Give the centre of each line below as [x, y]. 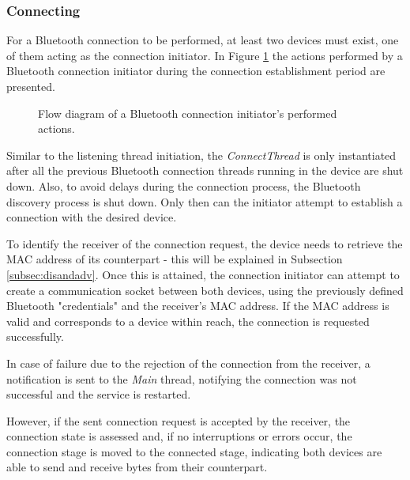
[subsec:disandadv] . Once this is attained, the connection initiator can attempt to [203, 274]
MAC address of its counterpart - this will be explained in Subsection [175, 259]
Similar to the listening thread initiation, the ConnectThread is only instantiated [201, 155]
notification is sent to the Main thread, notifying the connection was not [182, 378]
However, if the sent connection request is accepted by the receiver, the [179, 420]
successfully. [35, 336]
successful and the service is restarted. [99, 394]
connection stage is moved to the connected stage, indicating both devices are [194, 451]
